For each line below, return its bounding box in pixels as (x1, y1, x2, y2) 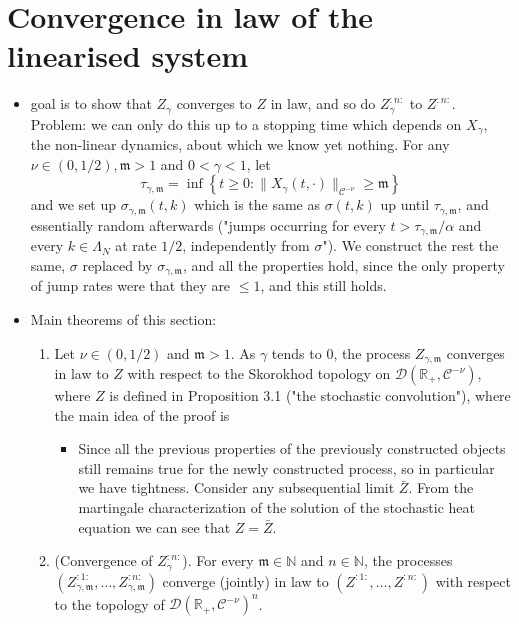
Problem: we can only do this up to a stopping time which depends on (30, 113, 462, 134)
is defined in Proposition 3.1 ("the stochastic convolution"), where (109, 385, 511, 405)
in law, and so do (270, 93, 376, 114)
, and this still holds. (260, 275, 387, 296)
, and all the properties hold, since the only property (182, 254, 505, 275)
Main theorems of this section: (30, 308, 217, 329)
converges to (176, 93, 252, 114)
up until (380, 194, 430, 215)
